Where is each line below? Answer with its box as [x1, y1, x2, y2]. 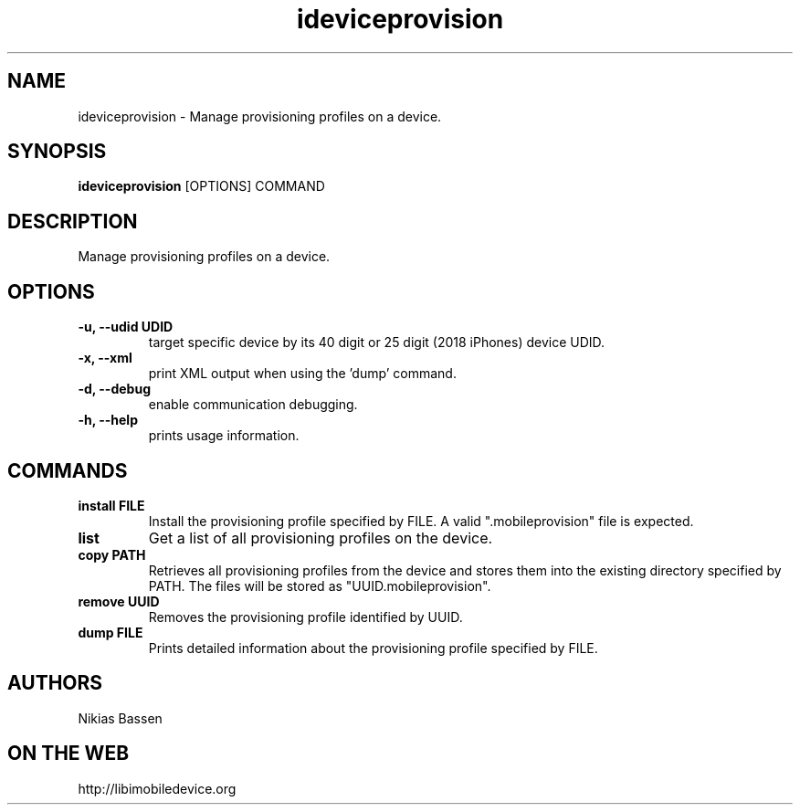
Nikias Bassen [78, 710, 163, 726]
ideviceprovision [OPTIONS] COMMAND [78, 178, 325, 195]
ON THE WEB [7, 742, 130, 765]
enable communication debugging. [148, 396, 358, 413]
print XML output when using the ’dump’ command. [148, 365, 457, 382]
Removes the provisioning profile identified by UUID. [148, 608, 463, 625]
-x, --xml [78, 350, 132, 366]
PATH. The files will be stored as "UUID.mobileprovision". [148, 577, 491, 594]
